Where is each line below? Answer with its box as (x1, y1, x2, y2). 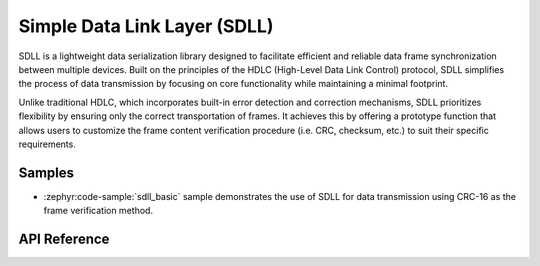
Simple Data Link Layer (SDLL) (18, 15, 274, 37)
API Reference (18, 231, 110, 247)
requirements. (18, 138, 77, 150)
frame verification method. (43, 205, 154, 217)
